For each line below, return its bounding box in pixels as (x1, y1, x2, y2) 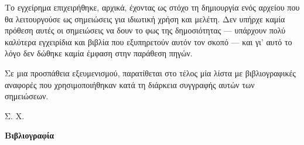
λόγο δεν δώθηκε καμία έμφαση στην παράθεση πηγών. (5, 47, 193, 59)
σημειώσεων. (5, 90, 49, 102)
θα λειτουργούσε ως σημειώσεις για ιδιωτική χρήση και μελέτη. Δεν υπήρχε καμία (5, 12, 285, 25)
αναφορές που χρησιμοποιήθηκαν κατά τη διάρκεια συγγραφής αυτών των (5, 78, 255, 90)
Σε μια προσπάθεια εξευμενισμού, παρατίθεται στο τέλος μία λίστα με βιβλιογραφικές (5, 66, 296, 79)
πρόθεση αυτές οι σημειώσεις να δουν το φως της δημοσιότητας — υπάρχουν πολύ (5, 24, 286, 36)
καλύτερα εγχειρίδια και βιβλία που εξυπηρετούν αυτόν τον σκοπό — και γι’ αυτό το (5, 35, 292, 48)
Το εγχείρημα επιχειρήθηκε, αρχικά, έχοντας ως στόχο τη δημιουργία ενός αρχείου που (5, 1, 300, 13)
